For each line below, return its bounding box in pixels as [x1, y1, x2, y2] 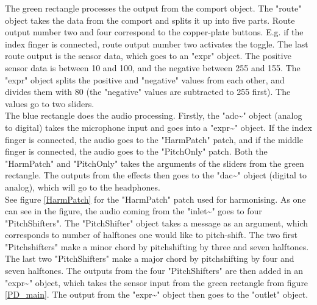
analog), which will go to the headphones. [5, 180, 160, 193]
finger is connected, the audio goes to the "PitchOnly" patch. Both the [5, 145, 268, 158]
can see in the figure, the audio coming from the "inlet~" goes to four [5, 205, 262, 217]
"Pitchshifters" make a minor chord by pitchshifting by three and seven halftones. [5, 240, 309, 253]
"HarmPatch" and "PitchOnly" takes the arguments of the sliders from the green [5, 156, 304, 169]
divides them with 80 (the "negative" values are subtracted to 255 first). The [5, 85, 291, 98]
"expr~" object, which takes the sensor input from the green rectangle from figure [5, 276, 308, 289]
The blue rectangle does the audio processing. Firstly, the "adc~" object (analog [5, 109, 302, 122]
